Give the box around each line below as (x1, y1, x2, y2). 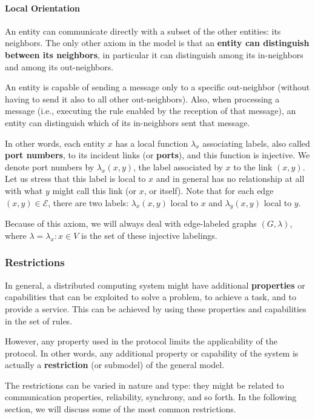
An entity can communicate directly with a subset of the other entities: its (5, 24, 281, 37)
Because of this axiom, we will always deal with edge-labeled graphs (5, 217, 257, 230)
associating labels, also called (202, 136, 310, 149)
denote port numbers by (5, 160, 94, 173)
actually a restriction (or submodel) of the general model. (5, 358, 225, 371)
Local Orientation (5, 1, 80, 14)
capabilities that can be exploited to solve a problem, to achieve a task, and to (5, 290, 296, 303)
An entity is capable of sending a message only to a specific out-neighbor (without (5, 81, 310, 93)
